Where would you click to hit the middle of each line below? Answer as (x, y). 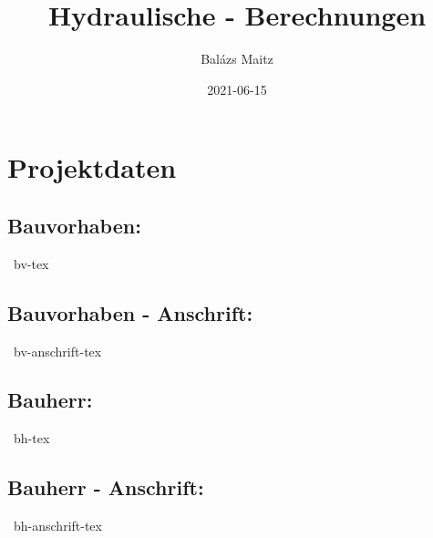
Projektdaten (92, 167)
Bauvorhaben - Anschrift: (130, 312)
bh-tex (31, 438)
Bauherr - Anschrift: (106, 487)
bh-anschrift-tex (57, 526)
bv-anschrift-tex (57, 351)
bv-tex (31, 263)
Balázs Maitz (237, 59)
